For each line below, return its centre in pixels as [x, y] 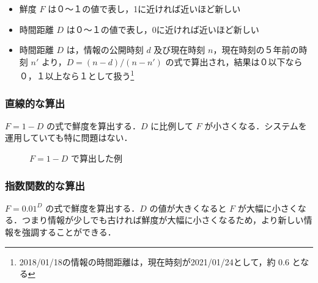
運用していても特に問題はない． [69, 138]
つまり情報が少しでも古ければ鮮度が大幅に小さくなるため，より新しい [163, 220]
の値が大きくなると [188, 208]
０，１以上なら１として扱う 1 [77, 75]
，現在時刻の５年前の [256, 50]
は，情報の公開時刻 [105, 50]
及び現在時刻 [179, 50]
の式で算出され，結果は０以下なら [234, 61]
